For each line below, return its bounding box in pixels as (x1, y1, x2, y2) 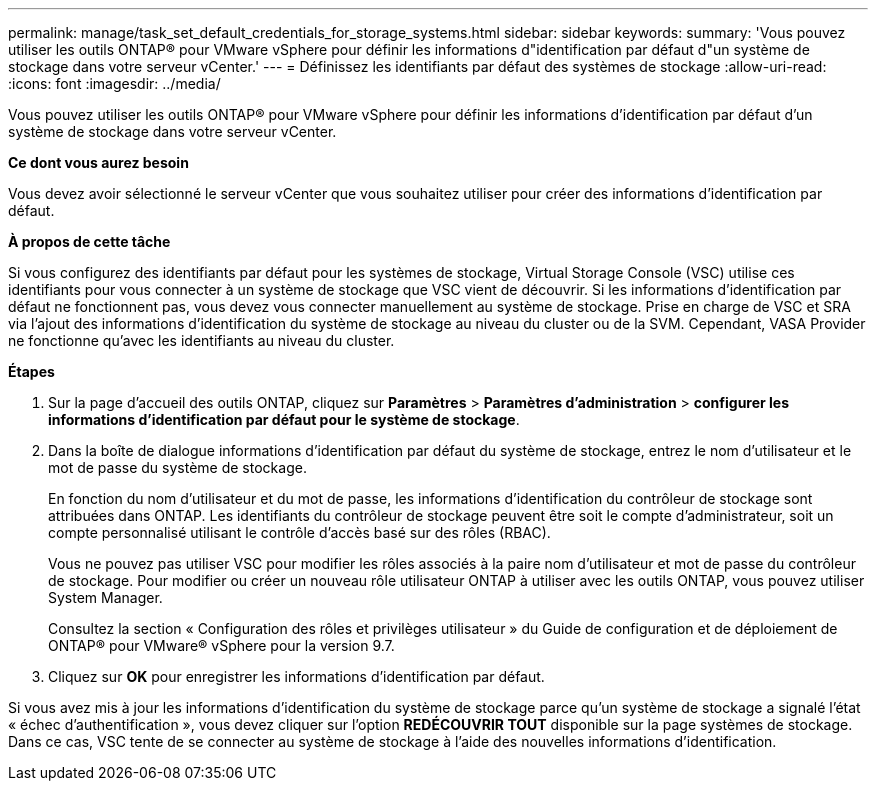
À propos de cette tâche (8, 233, 171, 250)
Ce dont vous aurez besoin (8, 154, 189, 171)
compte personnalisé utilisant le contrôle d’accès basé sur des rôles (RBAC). (48, 524, 551, 541)
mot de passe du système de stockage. (48, 459, 307, 476)
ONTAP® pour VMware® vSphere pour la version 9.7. (48, 637, 395, 654)
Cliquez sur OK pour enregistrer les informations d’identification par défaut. (48, 668, 545, 685)
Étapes (8, 363, 55, 380)
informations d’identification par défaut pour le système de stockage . (48, 411, 520, 428)
